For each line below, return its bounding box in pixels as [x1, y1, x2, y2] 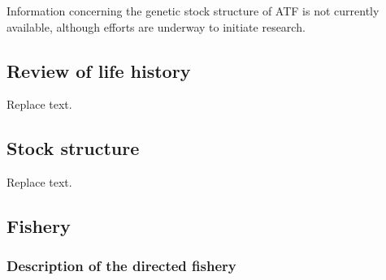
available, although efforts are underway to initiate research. [7, 18, 306, 35]
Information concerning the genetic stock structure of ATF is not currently [7, 2, 379, 19]
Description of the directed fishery [7, 256, 236, 276]
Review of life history [7, 58, 191, 83]
